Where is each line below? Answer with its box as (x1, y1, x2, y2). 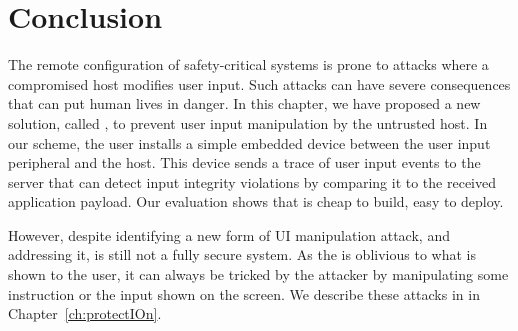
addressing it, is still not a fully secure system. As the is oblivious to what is (8, 244, 476, 265)
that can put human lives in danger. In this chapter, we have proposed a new (8, 93, 481, 114)
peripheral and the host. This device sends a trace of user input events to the (8, 152, 481, 173)
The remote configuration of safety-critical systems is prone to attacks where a (8, 54, 489, 75)
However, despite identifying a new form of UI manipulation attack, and (8, 224, 450, 245)
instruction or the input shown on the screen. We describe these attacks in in (8, 283, 480, 304)
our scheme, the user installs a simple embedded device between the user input (8, 132, 491, 153)
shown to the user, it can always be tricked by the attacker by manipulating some (8, 264, 509, 285)
